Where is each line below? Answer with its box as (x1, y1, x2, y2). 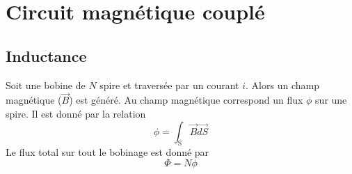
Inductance (6, 45, 87, 66)
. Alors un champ (246, 77, 319, 92)
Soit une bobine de (6, 77, 86, 92)
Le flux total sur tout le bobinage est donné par (6, 145, 209, 159)
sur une (315, 93, 347, 107)
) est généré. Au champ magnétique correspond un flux (69, 93, 303, 107)
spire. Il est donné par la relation (6, 106, 146, 120)
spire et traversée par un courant (99, 77, 239, 92)
